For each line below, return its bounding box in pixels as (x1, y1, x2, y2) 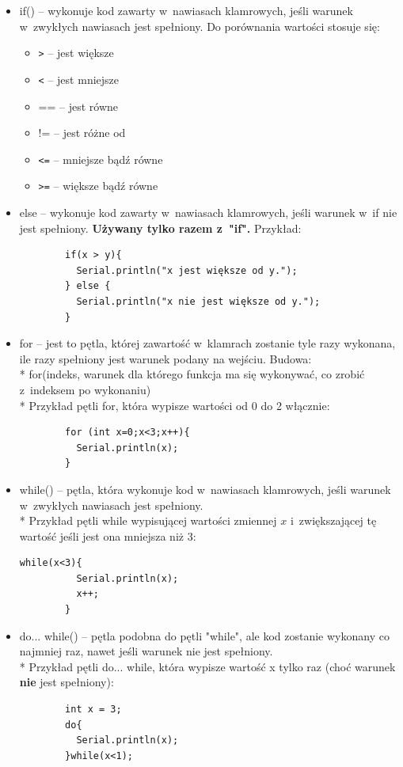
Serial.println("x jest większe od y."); (76, 264, 298, 276)
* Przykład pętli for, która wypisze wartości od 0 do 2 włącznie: (19, 397, 330, 413)
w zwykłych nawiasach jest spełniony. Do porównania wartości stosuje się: (19, 17, 380, 34)
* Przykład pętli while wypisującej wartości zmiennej (19, 512, 277, 529)
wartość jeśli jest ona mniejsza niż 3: (19, 527, 196, 544)
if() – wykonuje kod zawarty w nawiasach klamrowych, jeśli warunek (19, 2, 353, 18)
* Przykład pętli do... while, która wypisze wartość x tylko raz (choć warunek (19, 658, 396, 674)
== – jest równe (38, 97, 119, 114)
